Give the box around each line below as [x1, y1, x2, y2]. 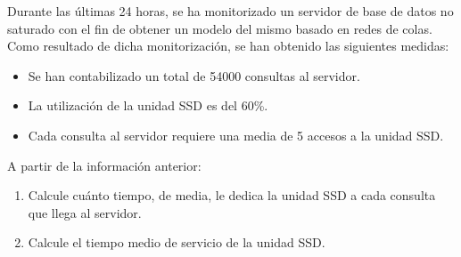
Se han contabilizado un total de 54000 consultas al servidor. [28, 66, 360, 84]
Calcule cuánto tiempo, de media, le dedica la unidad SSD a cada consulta [28, 186, 436, 205]
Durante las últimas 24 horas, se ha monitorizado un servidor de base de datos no [7, 2, 454, 20]
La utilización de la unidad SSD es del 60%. [28, 96, 268, 115]
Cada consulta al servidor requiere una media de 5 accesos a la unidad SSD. [28, 125, 444, 144]
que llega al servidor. [28, 203, 142, 221]
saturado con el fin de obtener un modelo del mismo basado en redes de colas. [7, 19, 432, 37]
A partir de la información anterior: [7, 156, 202, 174]
